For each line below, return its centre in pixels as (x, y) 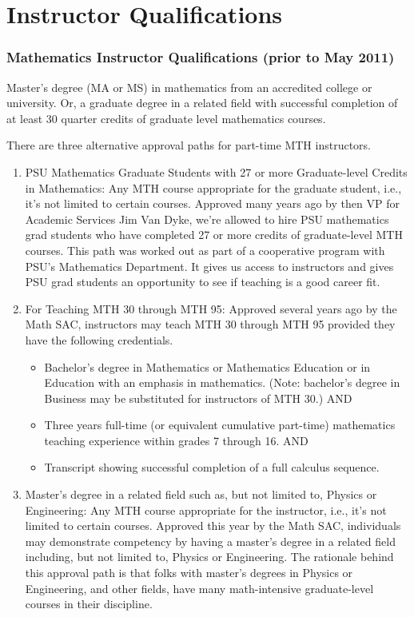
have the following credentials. (99, 339)
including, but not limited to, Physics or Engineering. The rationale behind (209, 557)
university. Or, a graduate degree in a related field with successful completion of (202, 103)
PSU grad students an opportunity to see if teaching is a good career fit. (203, 282)
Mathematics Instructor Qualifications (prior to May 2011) (201, 57)
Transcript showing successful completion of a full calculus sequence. (212, 467)
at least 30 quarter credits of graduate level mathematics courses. (166, 118)
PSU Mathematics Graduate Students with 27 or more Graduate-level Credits (216, 171)
